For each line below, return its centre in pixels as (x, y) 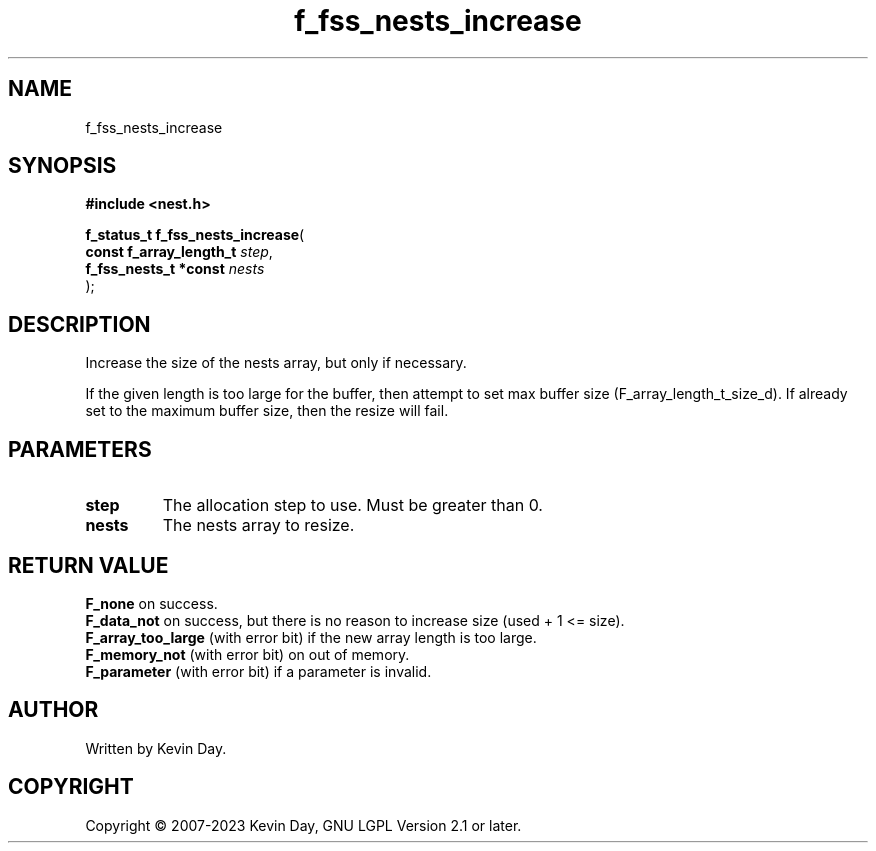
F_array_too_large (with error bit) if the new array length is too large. (311, 637)
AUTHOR (53, 710)
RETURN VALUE (88, 565)
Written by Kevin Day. (156, 748)
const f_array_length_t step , (179, 252)
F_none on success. (151, 603)
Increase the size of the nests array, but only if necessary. (276, 363)
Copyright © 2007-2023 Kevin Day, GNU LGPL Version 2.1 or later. (303, 825)
